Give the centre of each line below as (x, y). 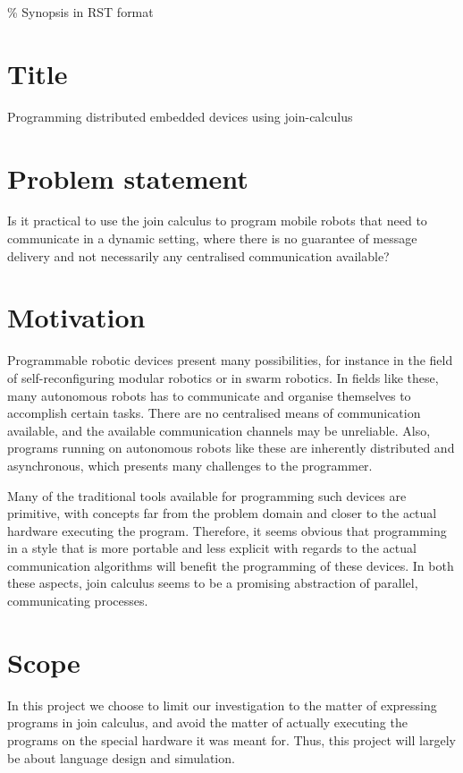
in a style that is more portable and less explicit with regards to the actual (212, 548)
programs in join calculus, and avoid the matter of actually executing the (207, 722)
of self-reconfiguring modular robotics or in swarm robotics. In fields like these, (223, 377)
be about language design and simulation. (121, 757)
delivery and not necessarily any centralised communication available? (198, 255)
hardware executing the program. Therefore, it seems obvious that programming (227, 530)
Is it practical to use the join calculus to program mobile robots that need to (217, 221)
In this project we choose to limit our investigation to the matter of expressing (222, 705)
